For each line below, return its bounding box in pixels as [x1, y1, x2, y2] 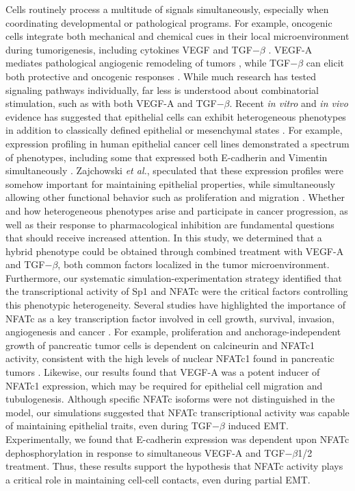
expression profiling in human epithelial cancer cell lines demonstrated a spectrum [5, 136, 350, 150]
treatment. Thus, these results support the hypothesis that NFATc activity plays [5, 459, 343, 473]
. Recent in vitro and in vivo [229, 96, 348, 110]
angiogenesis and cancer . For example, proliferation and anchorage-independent [5, 324, 341, 339]
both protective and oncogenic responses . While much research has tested [5, 69, 317, 83]
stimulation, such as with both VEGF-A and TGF [5, 96, 217, 110]
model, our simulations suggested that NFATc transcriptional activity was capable [5, 405, 350, 419]
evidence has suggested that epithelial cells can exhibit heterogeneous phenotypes [5, 109, 346, 123]
